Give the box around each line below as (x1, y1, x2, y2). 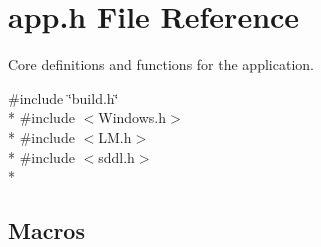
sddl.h (98, 146, 135, 167)
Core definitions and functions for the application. (8, 54, 314, 75)
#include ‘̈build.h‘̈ (8, 87, 119, 108)
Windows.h (98, 107, 166, 128)
